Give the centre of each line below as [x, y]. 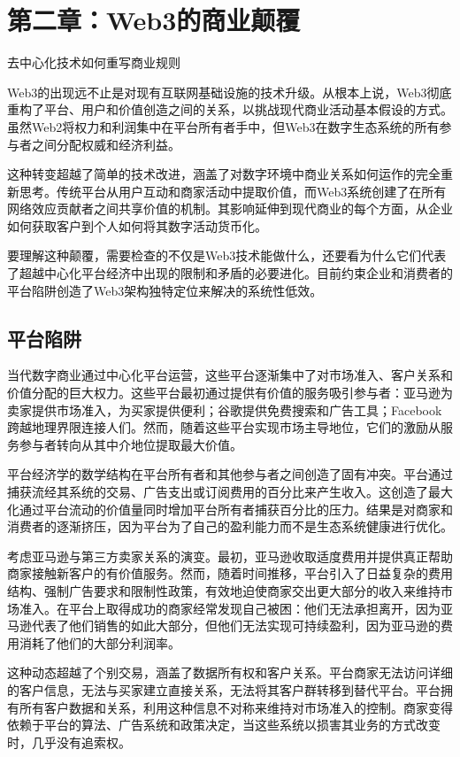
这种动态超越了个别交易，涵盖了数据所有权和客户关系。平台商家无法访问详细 [230, 672]
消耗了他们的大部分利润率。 [100, 642]
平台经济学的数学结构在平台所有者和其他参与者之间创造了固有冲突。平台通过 [230, 474]
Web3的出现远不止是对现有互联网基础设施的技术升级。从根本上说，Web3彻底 [230, 92]
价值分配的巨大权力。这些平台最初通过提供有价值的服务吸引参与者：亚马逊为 [230, 393]
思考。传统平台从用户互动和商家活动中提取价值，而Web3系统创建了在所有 [233, 191]
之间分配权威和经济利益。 [106, 144]
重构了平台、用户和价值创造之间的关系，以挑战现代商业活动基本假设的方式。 [230, 109]
